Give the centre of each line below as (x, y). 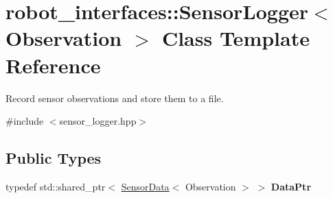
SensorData (145, 186)
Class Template (236, 38)
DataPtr (291, 186)
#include (25, 121)
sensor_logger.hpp (98, 121)
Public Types (54, 158)
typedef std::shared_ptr (56, 186)
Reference (53, 65)
